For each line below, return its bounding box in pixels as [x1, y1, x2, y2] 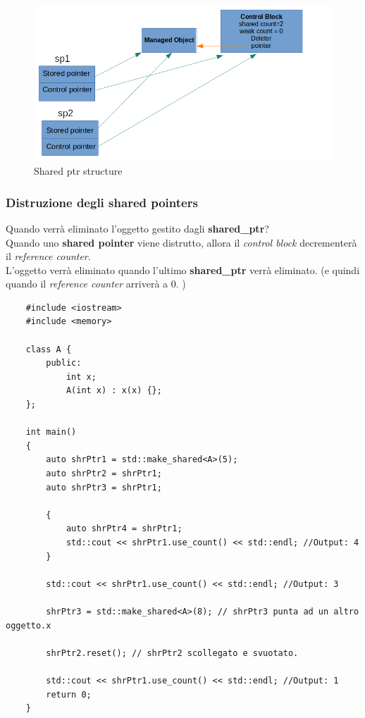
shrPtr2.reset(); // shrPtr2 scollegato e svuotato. [46, 648, 299, 658]
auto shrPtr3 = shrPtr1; [46, 482, 162, 493]
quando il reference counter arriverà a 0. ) [6, 276, 186, 291]
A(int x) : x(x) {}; [66, 385, 162, 396]
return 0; [46, 689, 92, 700]
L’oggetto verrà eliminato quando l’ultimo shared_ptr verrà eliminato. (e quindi [6, 262, 360, 277]
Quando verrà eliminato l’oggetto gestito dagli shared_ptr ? [6, 221, 269, 235]
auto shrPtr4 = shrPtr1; [66, 524, 182, 534]
